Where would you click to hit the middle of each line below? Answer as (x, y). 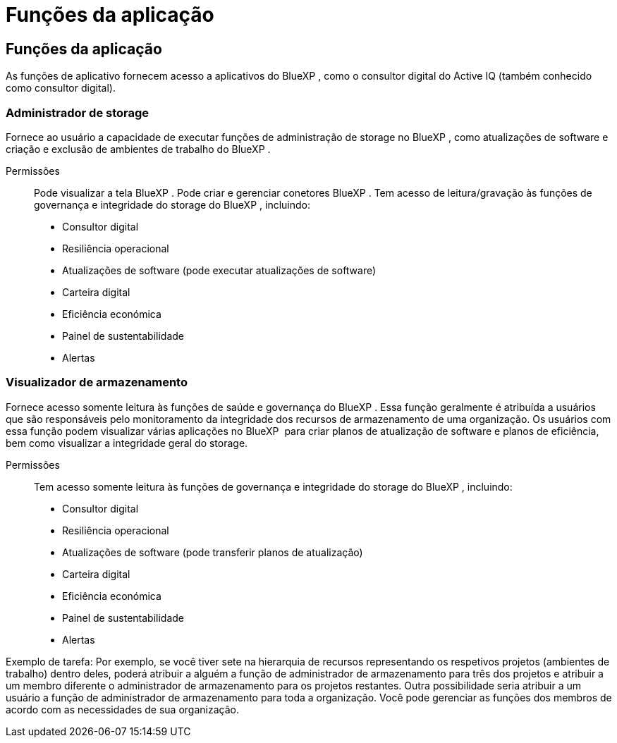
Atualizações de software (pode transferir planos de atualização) (213, 552)
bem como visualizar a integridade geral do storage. (127, 443)
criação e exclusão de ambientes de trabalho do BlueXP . (138, 149)
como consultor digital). (61, 88)
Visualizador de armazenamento (97, 382)
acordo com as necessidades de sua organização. (122, 709)
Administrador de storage (78, 112)
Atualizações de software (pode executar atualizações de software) (219, 270)
